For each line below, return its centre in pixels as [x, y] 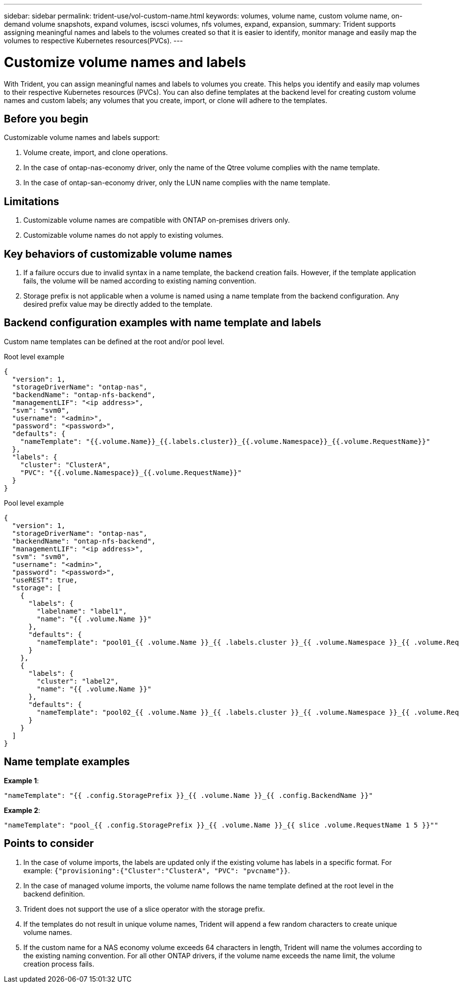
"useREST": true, [45, 580]
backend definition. [54, 894]
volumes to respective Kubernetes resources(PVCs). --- [94, 41]
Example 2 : [22, 810]
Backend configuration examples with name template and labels [163, 323]
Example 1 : [21, 780]
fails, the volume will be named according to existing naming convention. [140, 281]
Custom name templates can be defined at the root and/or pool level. [114, 341]
